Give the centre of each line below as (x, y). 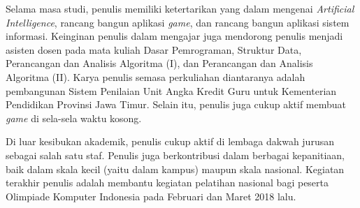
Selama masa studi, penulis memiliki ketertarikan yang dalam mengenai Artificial (180, 8)
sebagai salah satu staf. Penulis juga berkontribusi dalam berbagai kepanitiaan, (175, 155)
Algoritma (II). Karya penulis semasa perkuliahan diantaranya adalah (156, 76)
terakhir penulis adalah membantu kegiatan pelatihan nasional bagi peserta (167, 183)
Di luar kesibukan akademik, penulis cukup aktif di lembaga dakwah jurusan (170, 141)
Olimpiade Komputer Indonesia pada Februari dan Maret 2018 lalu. (151, 196)
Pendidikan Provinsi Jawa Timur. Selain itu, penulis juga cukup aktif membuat (176, 104)
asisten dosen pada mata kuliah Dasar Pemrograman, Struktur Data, (154, 49)
